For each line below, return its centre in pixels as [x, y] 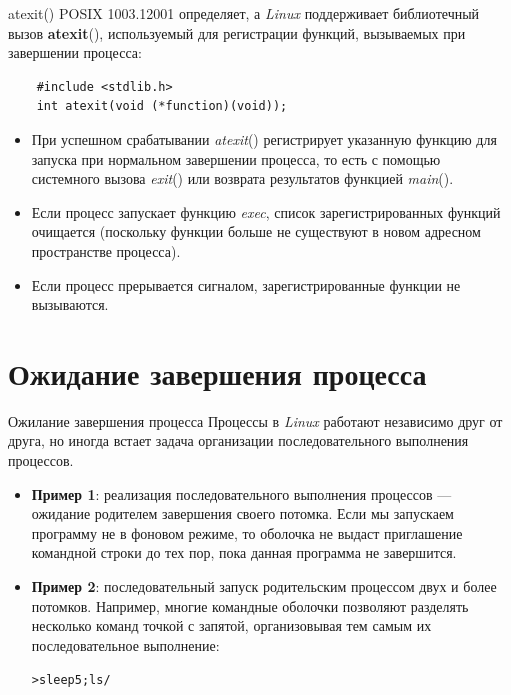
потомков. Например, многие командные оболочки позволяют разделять [250, 605]
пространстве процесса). [106, 250]
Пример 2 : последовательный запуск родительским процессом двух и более [264, 586]
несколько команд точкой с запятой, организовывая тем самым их [231, 625]
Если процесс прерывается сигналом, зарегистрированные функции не [246, 284]
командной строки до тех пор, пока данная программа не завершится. [244, 552]
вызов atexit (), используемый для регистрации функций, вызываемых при [237, 32]
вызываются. [70, 304]
